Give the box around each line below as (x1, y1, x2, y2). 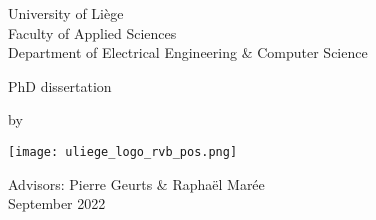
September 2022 (8, 193, 106, 214)
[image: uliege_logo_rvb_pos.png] (8, 144, 238, 159)
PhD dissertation (8, 75, 112, 96)
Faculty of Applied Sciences (8, 22, 177, 43)
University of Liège (8, 3, 124, 23)
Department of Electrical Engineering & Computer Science (8, 42, 368, 63)
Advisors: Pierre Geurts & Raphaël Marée (8, 173, 265, 194)
